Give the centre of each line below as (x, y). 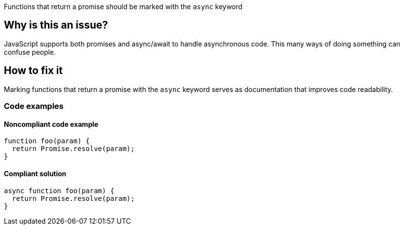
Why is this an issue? (56, 25)
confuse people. (30, 52)
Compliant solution (35, 173)
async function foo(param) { (59, 191)
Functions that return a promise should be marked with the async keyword (123, 7)
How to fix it (33, 71)
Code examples (34, 106)
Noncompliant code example (51, 124)
